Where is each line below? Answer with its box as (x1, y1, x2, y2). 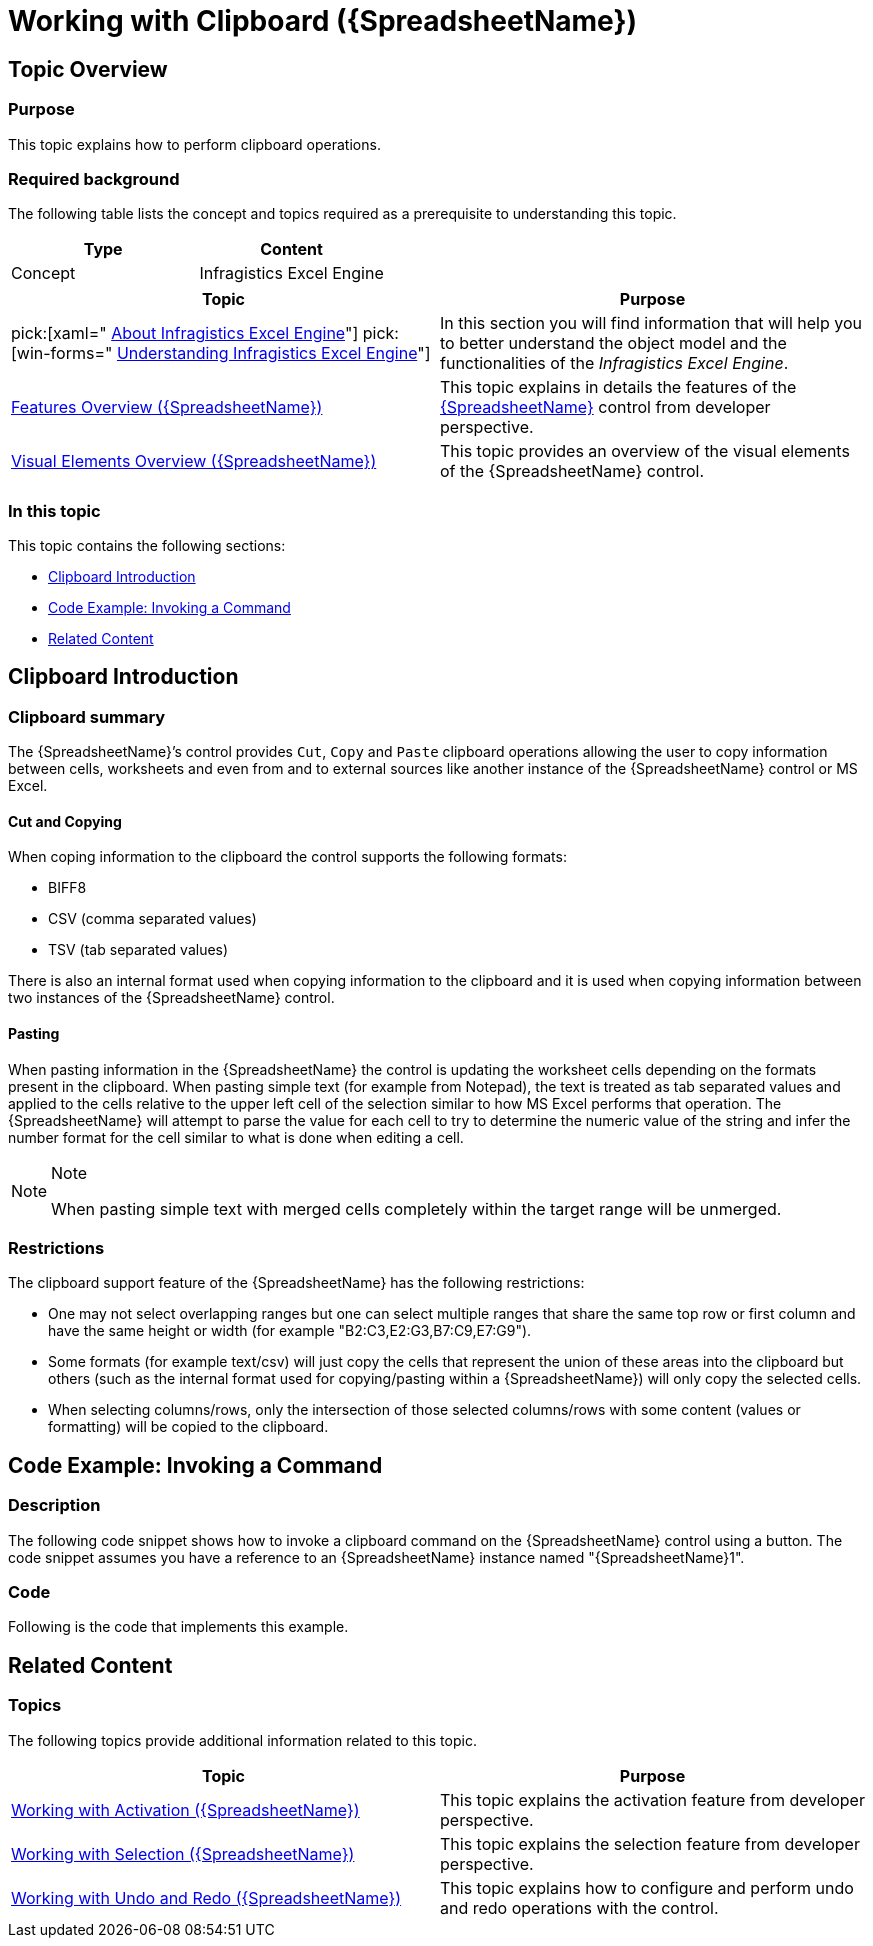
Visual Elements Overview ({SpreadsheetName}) (11, 451, 377, 472)
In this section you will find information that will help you (440, 313, 862, 334)
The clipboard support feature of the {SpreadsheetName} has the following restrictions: (8, 1274, 585, 1292)
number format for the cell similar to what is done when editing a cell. (8, 1128, 464, 1146)
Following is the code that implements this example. (8, 1618, 349, 1636)
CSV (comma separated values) (48, 910, 257, 928)
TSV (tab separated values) (48, 941, 229, 959)
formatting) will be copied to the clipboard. (48, 1418, 329, 1436)
